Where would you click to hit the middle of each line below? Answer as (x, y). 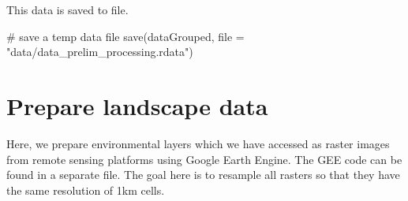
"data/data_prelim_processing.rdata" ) (100, 52)
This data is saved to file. (67, 9)
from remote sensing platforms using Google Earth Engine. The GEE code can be (204, 159)
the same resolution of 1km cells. (86, 190)
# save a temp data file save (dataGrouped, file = (125, 36)
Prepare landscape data (137, 105)
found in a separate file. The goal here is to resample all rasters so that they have (203, 175)
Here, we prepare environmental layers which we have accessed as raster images (198, 143)
